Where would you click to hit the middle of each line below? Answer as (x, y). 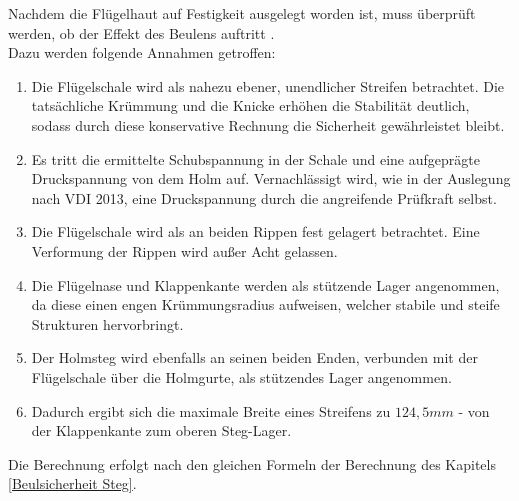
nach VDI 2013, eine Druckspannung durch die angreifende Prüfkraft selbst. (264, 197)
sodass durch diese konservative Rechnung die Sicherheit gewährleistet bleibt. (268, 124)
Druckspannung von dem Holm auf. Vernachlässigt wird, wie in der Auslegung (271, 178)
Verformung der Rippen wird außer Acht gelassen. (184, 250)
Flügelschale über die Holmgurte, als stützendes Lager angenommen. (241, 376)
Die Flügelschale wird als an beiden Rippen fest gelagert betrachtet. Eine (255, 231)
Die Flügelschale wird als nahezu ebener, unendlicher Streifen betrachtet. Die (268, 85)
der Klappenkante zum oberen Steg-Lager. (161, 430)
